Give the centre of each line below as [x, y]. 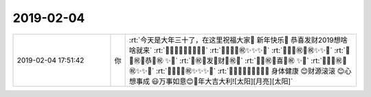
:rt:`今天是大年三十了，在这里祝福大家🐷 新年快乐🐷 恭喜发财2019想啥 [238, 40]
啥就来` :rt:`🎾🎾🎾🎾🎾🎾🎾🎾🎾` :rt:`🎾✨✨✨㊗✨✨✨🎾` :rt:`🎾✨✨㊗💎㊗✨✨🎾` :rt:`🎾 [239, 50]
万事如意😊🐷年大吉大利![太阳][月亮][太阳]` [226, 81]
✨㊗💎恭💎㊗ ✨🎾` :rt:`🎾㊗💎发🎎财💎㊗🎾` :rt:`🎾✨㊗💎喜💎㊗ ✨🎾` [219, 61]
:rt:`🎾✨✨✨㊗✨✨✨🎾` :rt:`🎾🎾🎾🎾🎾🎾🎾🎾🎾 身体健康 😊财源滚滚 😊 [250, 71]
